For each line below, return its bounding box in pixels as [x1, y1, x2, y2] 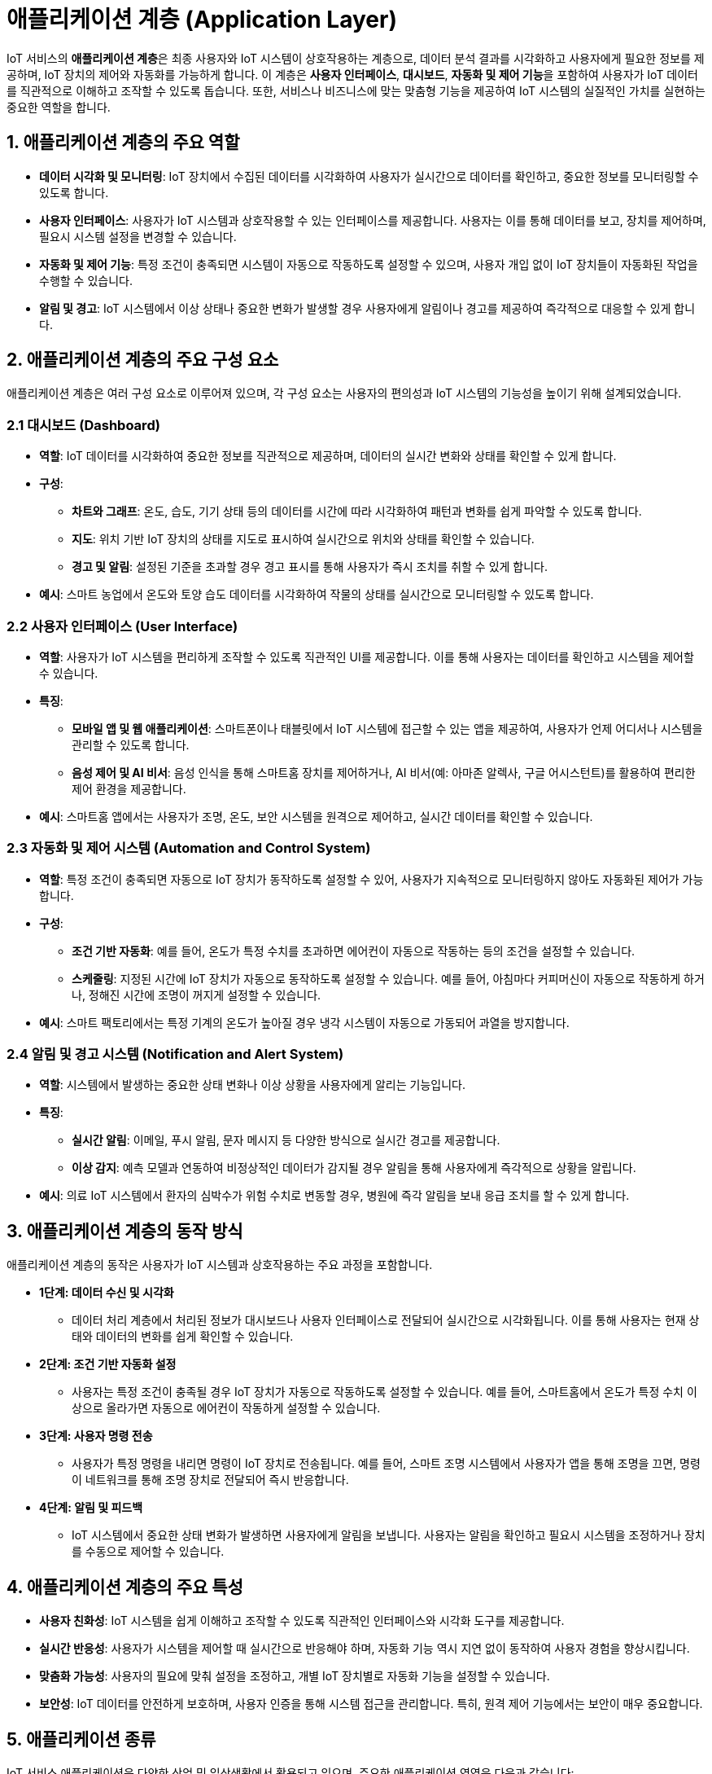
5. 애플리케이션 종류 [7, 1728, 156, 1750]
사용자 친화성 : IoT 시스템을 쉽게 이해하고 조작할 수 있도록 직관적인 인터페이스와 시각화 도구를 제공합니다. [39, 1614, 565, 1628]
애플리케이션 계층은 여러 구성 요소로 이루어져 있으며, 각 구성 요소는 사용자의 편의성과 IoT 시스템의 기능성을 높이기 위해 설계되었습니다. [7, 386, 682, 401]
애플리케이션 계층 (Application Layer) [7, 6, 397, 33]
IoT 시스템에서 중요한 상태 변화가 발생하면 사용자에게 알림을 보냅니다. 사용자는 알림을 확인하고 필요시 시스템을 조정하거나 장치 [72, 1528, 705, 1543]
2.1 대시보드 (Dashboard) [7, 416, 160, 433]
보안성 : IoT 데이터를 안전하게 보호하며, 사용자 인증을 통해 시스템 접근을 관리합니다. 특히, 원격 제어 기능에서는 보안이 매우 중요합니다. [39, 1697, 703, 1711]
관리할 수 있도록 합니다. [72, 737, 190, 752]
